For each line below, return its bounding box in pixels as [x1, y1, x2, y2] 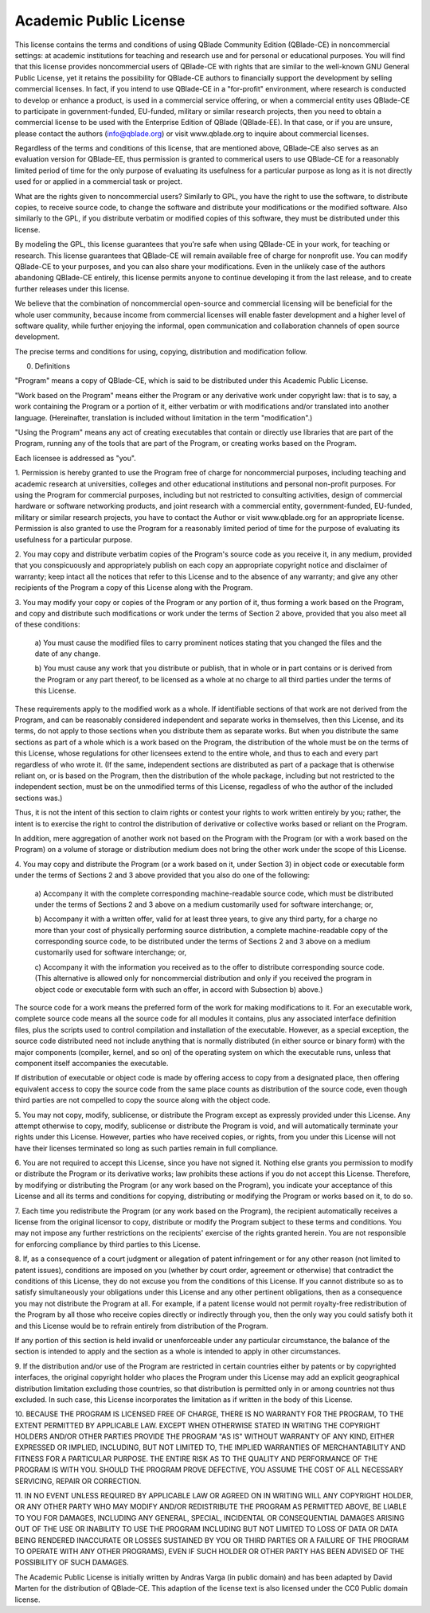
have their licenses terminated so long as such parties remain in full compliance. [14, 1143, 279, 1153]
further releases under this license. [14, 283, 130, 294]
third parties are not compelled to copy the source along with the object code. [14, 1096, 271, 1105]
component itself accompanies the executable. [14, 1058, 169, 1068]
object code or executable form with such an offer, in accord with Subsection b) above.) [34, 984, 323, 994]
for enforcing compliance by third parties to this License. [14, 1239, 201, 1249]
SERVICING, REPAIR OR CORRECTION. [14, 1476, 142, 1486]
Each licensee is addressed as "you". [14, 453, 137, 463]
